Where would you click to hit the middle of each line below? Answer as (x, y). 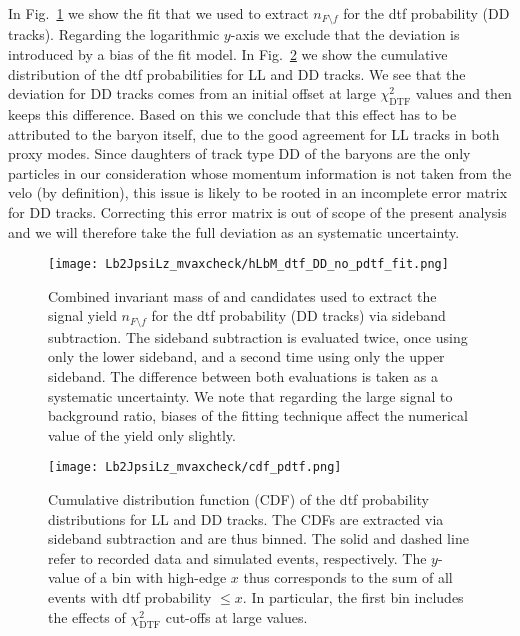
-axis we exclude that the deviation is (345, 34)
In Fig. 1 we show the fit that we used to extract (158, 13)
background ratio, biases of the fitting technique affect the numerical (258, 415)
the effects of (87, 616)
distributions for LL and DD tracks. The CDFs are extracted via (246, 518)
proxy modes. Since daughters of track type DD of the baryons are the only (239, 153)
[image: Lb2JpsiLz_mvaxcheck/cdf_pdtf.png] (195, 467)
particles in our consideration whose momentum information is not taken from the (260, 172)
